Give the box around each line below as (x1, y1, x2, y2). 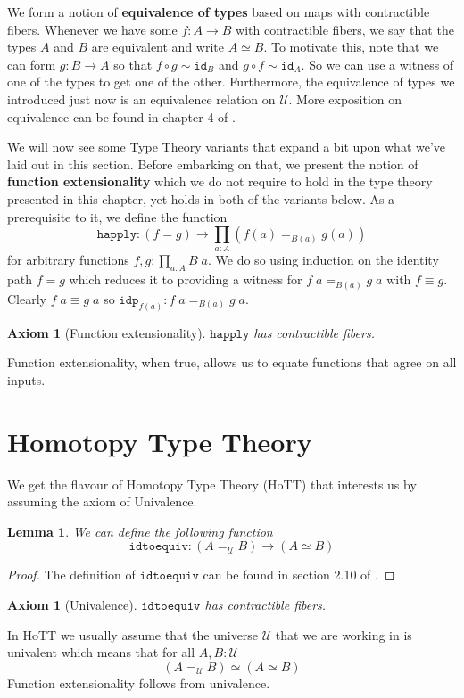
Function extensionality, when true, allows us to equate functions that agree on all (7, 353, 457, 372)
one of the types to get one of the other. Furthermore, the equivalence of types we (7, 72, 455, 91)
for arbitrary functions (7, 250, 129, 269)
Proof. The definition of (7, 565, 136, 584)
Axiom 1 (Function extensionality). (7, 323, 206, 341)
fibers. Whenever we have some (7, 20, 178, 38)
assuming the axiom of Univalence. (7, 492, 197, 511)
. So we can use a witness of (301, 54, 454, 73)
